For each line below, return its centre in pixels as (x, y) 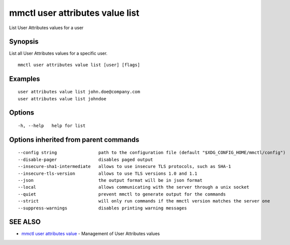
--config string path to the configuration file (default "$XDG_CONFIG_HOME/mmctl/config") (152, 153)
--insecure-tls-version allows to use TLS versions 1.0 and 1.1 (108, 173)
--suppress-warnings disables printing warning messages (102, 208)
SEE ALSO (25, 222)
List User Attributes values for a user (46, 28)
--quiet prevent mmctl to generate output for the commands (122, 194)
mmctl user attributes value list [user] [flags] (79, 65)
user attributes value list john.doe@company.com (79, 92)
